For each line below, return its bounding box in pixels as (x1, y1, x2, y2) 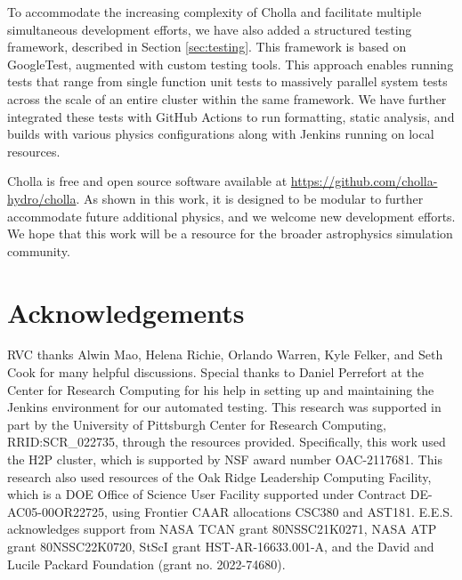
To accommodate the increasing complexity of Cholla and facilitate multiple (7, 3, 422, 20)
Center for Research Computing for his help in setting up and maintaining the (7, 380, 434, 399)
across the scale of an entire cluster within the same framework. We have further (7, 89, 447, 108)
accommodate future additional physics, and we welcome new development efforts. (7, 206, 456, 225)
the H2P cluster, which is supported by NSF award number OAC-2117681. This (7, 450, 442, 468)
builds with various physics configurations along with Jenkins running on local (7, 125, 434, 143)
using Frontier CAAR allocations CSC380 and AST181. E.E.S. (111, 502, 453, 520)
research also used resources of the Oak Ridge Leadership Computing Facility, (7, 467, 432, 486)
